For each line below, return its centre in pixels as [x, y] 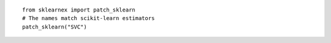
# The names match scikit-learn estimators [89, 18]
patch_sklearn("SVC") [55, 27]
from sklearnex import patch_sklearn [79, 10]
